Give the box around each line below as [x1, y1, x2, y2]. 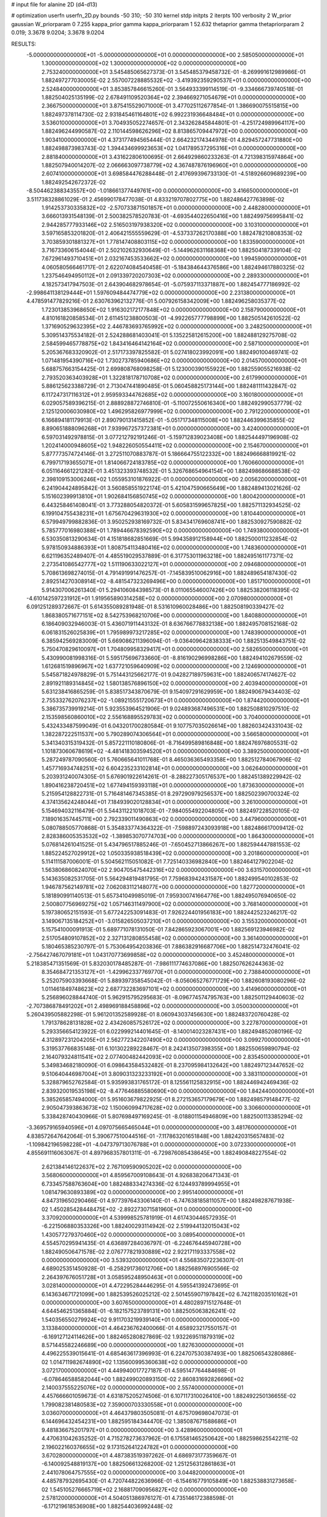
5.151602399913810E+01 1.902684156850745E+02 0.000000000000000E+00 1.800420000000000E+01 [41, 493, 306, 500]
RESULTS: [11, 40, 36, 47]
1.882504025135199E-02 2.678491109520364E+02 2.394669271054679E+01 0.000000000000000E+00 [41, 93, 306, 101]
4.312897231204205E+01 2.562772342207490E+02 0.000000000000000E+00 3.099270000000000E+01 [41, 1036, 310, 1044]
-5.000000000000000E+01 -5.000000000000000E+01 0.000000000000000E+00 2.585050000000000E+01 [26, 51, 304, 58]
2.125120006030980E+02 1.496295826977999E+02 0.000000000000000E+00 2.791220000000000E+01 [41, 408, 310, 415]
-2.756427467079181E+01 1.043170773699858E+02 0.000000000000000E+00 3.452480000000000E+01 [26, 951, 295, 959]
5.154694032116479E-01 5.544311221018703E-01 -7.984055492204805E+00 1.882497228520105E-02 [41, 807, 300, 814]
